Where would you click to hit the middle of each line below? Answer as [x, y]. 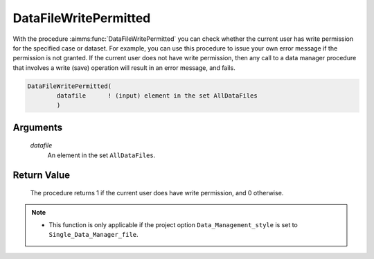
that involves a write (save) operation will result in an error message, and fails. [124, 68]
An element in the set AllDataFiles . [101, 155]
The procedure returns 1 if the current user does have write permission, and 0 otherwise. [157, 193]
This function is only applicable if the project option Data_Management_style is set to [173, 225]
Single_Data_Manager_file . [93, 235]
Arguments [38, 127]
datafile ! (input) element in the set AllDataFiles [157, 96]
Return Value [42, 175]
